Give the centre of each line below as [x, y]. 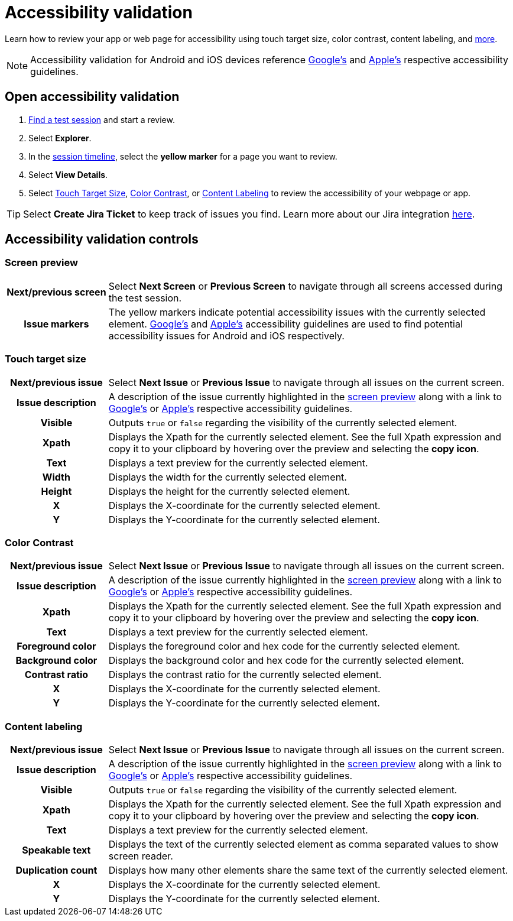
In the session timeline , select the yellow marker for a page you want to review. [183, 156]
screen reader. [141, 856]
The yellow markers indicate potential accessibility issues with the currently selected [297, 312]
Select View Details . [68, 174]
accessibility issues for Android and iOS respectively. [226, 335]
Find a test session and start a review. [102, 119]
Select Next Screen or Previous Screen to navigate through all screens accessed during [305, 286]
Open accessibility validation [92, 97]
